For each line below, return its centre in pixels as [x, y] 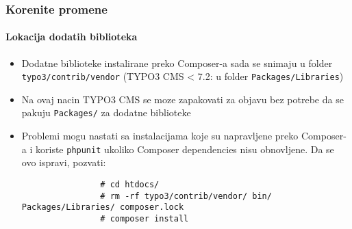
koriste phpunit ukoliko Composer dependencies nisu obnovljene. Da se [185, 149]
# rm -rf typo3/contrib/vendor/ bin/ [186, 196]
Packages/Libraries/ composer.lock [103, 207]
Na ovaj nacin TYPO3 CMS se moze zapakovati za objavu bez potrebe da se [183, 99]
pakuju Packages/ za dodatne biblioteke [106, 112]
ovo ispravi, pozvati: [64, 162]
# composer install [144, 218]
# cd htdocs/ [130, 184]
